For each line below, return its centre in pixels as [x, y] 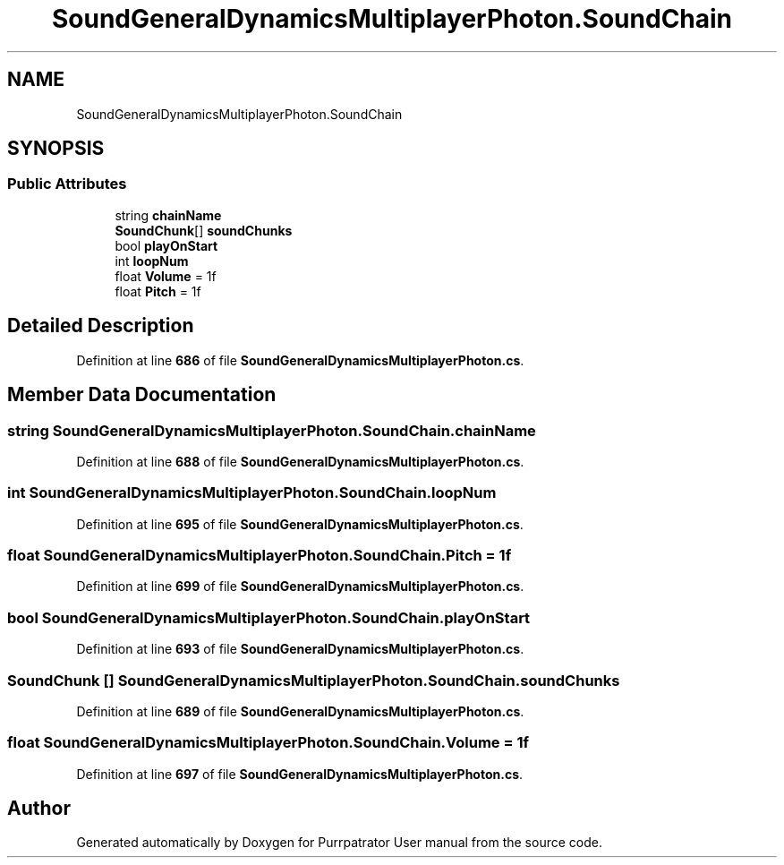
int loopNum [152, 261]
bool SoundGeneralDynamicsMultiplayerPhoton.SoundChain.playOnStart [269, 617]
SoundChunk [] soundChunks [204, 230]
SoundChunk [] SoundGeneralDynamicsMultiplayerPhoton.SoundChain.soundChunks [314, 680]
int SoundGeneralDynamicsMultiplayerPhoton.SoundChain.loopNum [252, 493]
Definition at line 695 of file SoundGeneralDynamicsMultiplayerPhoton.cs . [300, 524]
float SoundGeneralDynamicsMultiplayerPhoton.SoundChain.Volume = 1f [268, 743]
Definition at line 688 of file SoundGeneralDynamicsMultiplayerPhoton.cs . [300, 461]
